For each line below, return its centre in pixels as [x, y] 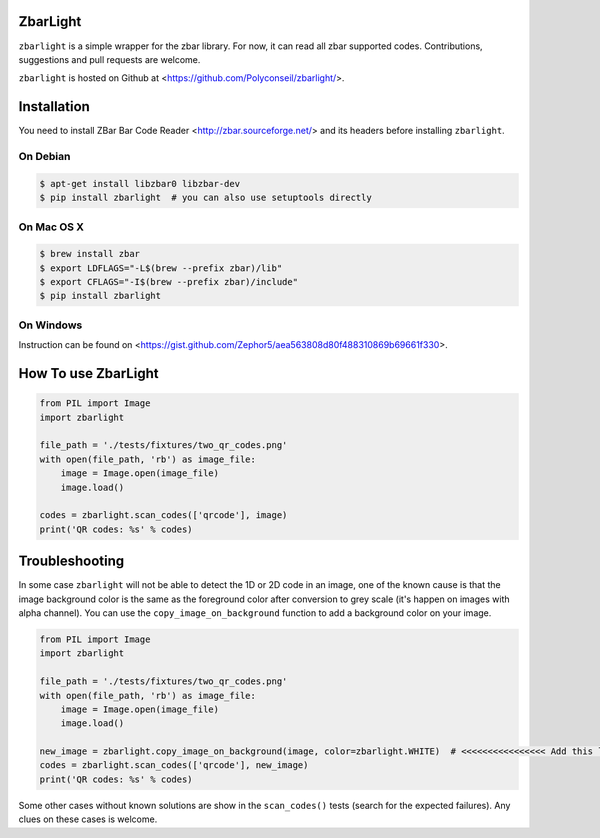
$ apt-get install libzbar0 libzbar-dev [139, 183]
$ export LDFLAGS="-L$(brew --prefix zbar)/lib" [161, 268]
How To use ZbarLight [88, 373]
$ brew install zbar [89, 254]
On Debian [44, 156]
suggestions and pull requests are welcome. [109, 59]
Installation [54, 106]
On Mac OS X [51, 227]
